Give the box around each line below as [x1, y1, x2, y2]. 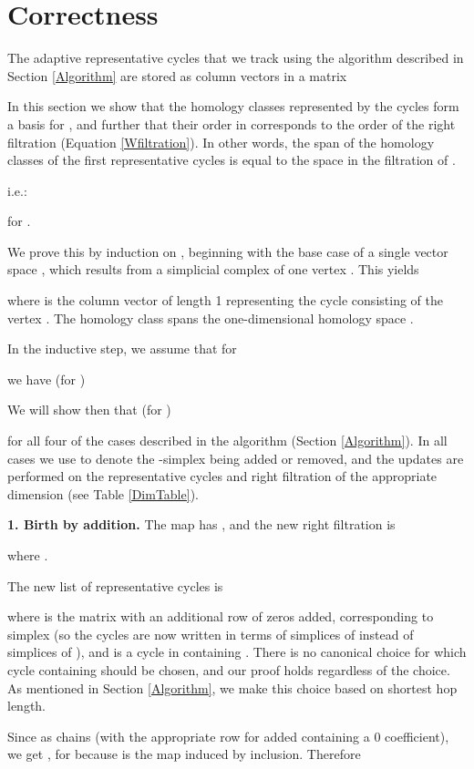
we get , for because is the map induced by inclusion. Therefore [7, 744, 361, 764]
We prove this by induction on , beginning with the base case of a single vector [7, 241, 448, 261]
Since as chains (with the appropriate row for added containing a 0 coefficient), [7, 726, 449, 745]
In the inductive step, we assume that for [7, 339, 237, 358]
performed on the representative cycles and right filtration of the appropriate [7, 467, 438, 486]
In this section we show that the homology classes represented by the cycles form [7, 97, 459, 116]
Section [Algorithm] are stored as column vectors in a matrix [7, 66, 347, 85]
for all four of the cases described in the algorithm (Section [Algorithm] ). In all [7, 431, 448, 450]
